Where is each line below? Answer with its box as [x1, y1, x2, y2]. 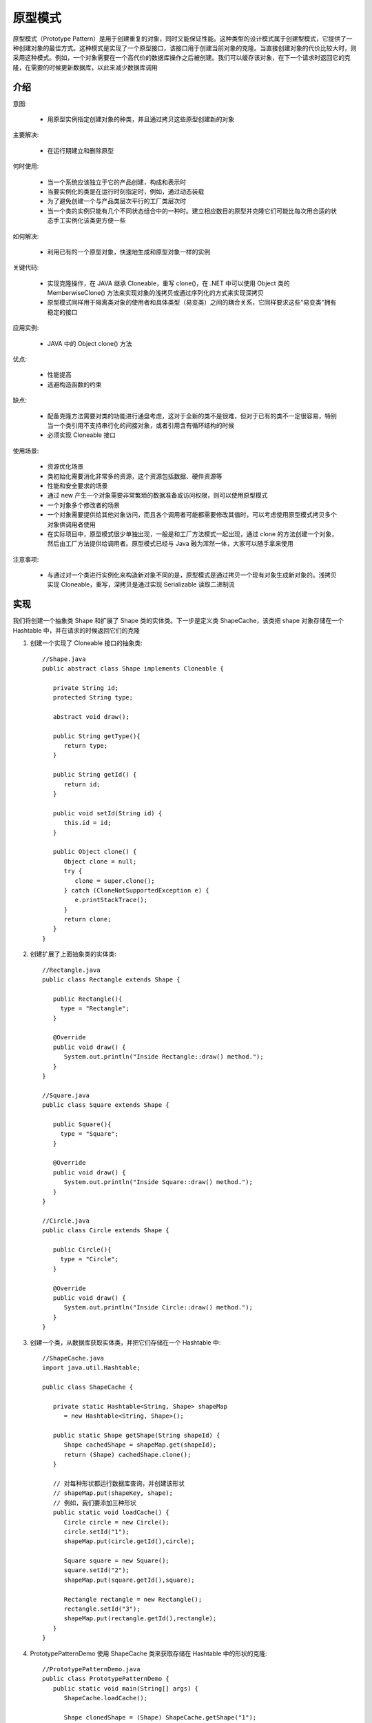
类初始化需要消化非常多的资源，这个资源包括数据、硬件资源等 [47, 472, 223, 480]
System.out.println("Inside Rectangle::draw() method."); [63, 1053, 265, 1061]
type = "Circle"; [60, 1255, 119, 1263]
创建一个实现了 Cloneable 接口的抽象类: [30, 639, 143, 647]
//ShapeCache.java [42, 1354, 105, 1362]
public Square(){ [52, 1120, 112, 1128]
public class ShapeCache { [42, 1383, 134, 1391]
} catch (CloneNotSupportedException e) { [63, 886, 209, 894]
